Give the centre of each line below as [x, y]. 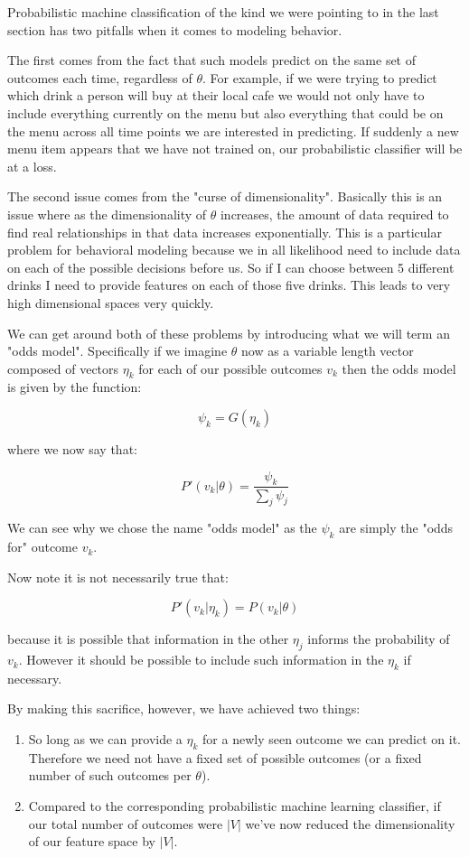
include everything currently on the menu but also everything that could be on [225, 112]
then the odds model [399, 368]
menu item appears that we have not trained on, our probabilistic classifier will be [235, 149]
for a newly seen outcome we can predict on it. [332, 739]
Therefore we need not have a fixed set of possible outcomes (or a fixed [225, 757]
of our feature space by [92, 841]
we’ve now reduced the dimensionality [350, 823]
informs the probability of [379, 639]
